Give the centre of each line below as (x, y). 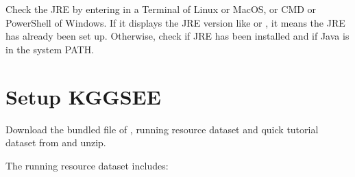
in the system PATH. (50, 49)
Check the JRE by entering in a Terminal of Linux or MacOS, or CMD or (161, 9)
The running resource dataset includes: (87, 165)
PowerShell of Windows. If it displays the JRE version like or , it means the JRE (175, 22)
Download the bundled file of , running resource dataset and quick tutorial (162, 129)
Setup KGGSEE (83, 96)
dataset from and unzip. (56, 142)
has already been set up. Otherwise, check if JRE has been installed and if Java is (177, 36)
